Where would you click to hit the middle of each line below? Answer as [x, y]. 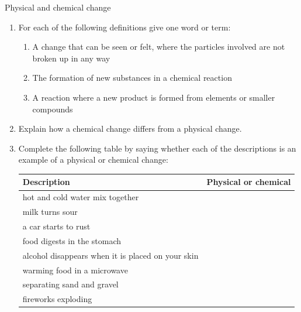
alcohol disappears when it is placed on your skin [110, 255]
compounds [53, 109]
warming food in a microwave [75, 270]
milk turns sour [50, 212]
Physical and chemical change [58, 7]
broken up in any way [71, 58]
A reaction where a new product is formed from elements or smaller [154, 97]
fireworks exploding [57, 299]
